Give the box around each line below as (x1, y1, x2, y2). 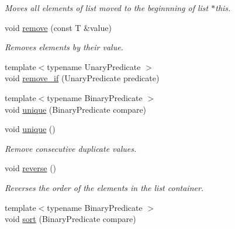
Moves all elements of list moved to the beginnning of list (5, 2, 209, 13)
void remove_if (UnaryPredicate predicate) (5, 72, 160, 84)
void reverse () (5, 162, 57, 174)
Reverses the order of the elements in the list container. (5, 181, 204, 193)
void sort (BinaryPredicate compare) (5, 213, 136, 225)
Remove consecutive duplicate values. (5, 142, 137, 154)
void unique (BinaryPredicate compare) (5, 103, 147, 115)
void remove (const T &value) (5, 21, 112, 33)
